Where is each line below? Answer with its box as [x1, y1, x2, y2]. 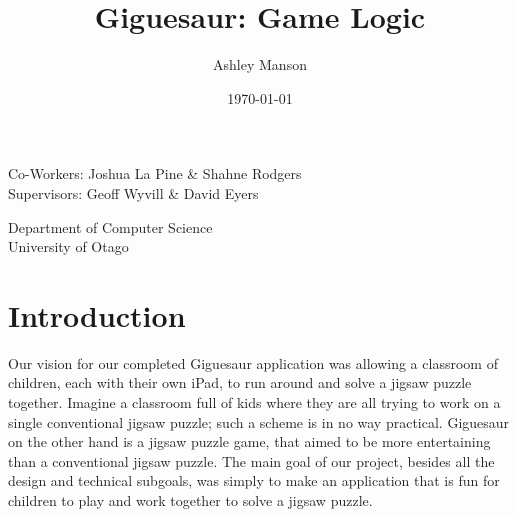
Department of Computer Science [8, 216, 213, 237]
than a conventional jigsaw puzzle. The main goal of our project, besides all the [8, 450, 495, 471]
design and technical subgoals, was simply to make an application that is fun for [8, 470, 500, 491]
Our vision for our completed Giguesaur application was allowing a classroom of [8, 352, 498, 373]
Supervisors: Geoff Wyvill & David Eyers [8, 182, 259, 203]
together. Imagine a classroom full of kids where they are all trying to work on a [8, 392, 501, 412]
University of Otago [8, 236, 129, 257]
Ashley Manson [213, 54, 307, 75]
